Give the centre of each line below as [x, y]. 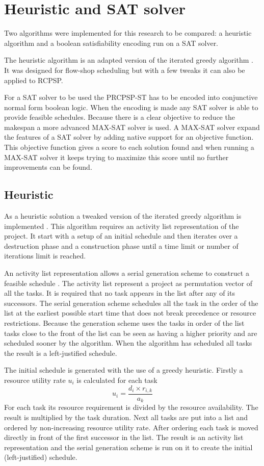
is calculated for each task [117, 380]
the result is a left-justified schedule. [61, 353]
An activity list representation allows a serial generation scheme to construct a [127, 273]
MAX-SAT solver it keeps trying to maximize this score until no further [116, 157]
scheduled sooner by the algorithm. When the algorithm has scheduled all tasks [128, 343]
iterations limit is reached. [45, 256]
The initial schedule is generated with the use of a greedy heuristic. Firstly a [124, 370]
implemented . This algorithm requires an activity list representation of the [122, 226]
